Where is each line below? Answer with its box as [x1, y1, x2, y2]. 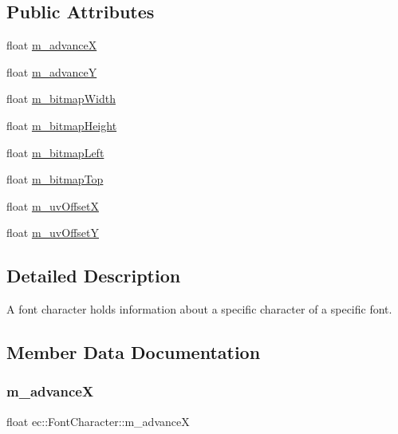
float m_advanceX [6, 37, 97, 53]
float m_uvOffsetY [6, 224, 99, 241]
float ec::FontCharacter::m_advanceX [6, 412, 190, 429]
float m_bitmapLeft [6, 144, 104, 160]
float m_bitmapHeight [6, 116, 117, 133]
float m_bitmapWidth [6, 90, 116, 107]
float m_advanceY [6, 63, 97, 80]
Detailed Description [6, 263, 181, 288]
